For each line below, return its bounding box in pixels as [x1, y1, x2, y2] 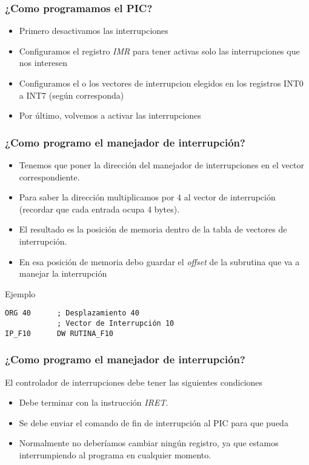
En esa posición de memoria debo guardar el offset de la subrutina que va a [19, 255, 300, 268]
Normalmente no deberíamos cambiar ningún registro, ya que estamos [19, 437, 279, 449]
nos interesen [19, 56, 67, 69]
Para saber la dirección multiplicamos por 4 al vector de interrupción [19, 191, 276, 203]
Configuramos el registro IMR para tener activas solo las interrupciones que [19, 44, 300, 57]
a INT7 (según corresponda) [19, 88, 124, 101]
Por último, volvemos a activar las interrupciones [19, 109, 201, 122]
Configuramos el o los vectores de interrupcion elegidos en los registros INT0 [19, 77, 304, 89]
